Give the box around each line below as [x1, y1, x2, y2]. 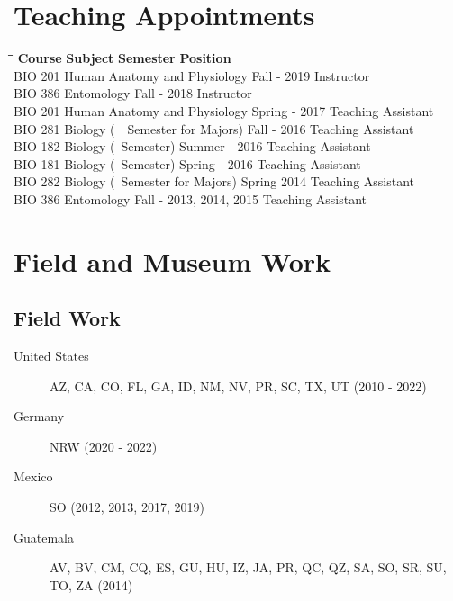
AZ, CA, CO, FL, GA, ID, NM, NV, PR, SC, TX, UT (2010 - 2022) [50, 376, 427, 395]
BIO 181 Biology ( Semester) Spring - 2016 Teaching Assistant [14, 154, 361, 173]
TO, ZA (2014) [50, 575, 133, 594]
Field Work [14, 304, 121, 332]
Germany [14, 407, 65, 426]
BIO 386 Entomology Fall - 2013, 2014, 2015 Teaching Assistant [14, 189, 367, 208]
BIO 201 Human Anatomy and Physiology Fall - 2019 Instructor [14, 66, 370, 85]
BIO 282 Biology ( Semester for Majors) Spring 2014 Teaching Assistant [14, 172, 415, 191]
